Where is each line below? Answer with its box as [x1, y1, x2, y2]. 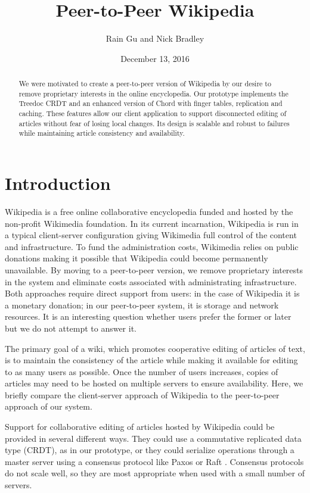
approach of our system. [5, 400, 92, 413]
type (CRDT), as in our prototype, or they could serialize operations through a [5, 444, 294, 456]
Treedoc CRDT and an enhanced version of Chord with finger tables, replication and [18, 98, 283, 108]
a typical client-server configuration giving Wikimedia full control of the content [5, 229, 297, 241]
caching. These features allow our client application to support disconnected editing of [18, 108, 287, 118]
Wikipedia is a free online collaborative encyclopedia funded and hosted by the [5, 205, 293, 217]
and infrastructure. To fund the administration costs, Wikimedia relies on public [5, 240, 299, 252]
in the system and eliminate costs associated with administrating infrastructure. [5, 275, 297, 288]
